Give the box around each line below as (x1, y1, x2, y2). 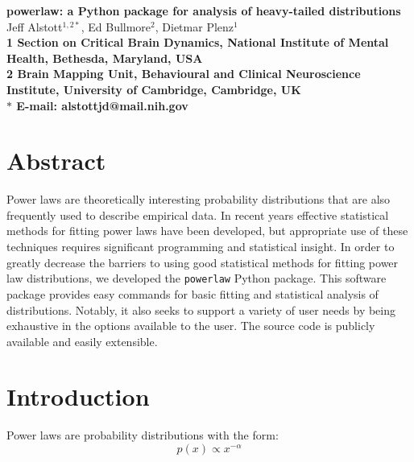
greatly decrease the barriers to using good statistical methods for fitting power (6, 254, 399, 270)
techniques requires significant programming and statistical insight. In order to (6, 238, 395, 255)
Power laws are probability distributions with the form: (6, 427, 279, 443)
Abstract (6, 144, 106, 177)
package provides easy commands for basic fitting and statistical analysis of (6, 285, 379, 302)
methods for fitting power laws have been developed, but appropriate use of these (6, 222, 408, 239)
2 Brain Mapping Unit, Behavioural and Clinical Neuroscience (6, 65, 361, 82)
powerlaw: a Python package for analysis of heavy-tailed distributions (6, 2, 401, 19)
